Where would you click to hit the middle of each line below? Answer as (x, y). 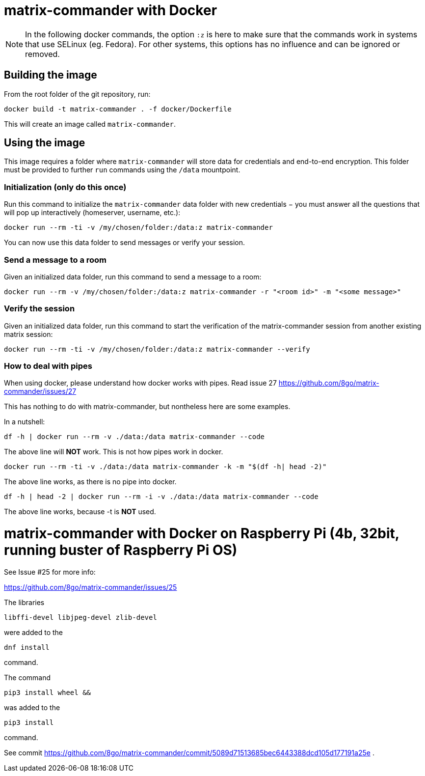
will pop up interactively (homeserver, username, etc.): (92, 213)
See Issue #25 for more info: (50, 572)
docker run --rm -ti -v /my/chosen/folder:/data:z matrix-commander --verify (157, 349)
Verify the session (40, 309)
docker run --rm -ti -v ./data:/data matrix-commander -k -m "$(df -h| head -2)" (165, 467)
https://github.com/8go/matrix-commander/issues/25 (91, 587)
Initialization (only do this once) (65, 187)
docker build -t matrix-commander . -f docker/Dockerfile (118, 109)
